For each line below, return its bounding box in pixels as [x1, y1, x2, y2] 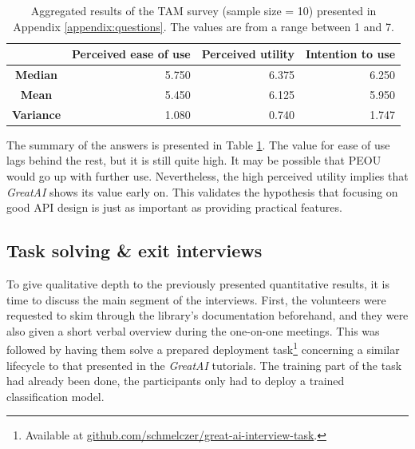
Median [15, 66, 57, 83]
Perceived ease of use [72, 46, 191, 62]
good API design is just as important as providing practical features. [6, 199, 342, 216]
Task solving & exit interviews [6, 238, 263, 263]
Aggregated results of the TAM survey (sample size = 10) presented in [30, 2, 377, 18]
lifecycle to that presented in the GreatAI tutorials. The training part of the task [6, 356, 402, 373]
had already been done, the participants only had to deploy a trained [6, 372, 345, 389]
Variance [12, 105, 61, 122]
